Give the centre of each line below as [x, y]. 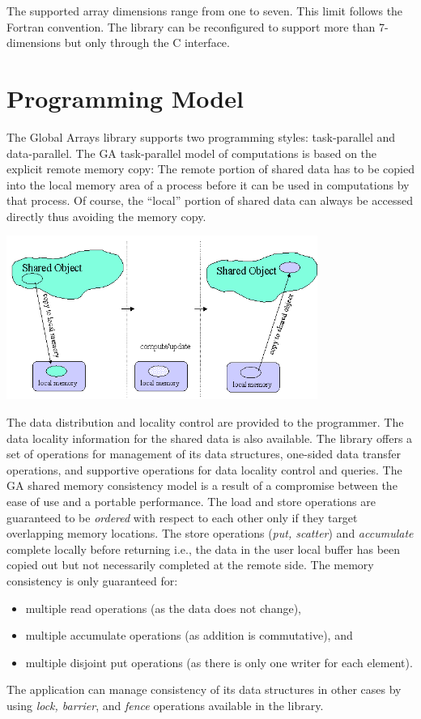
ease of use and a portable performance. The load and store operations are [191, 502]
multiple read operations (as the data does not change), [163, 608]
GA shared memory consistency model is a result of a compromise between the [202, 485]
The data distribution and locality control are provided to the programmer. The [205, 422]
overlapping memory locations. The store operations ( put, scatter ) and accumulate [210, 533]
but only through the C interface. [147, 43]
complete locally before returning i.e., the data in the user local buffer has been [204, 549]
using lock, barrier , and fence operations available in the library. [165, 705]
